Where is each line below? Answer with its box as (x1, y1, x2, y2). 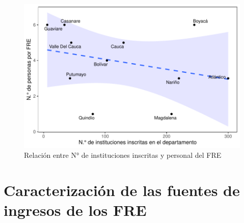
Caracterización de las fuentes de (4, 180, 240, 201)
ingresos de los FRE (4, 200, 147, 220)
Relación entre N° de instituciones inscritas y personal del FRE (24, 150, 222, 160)
